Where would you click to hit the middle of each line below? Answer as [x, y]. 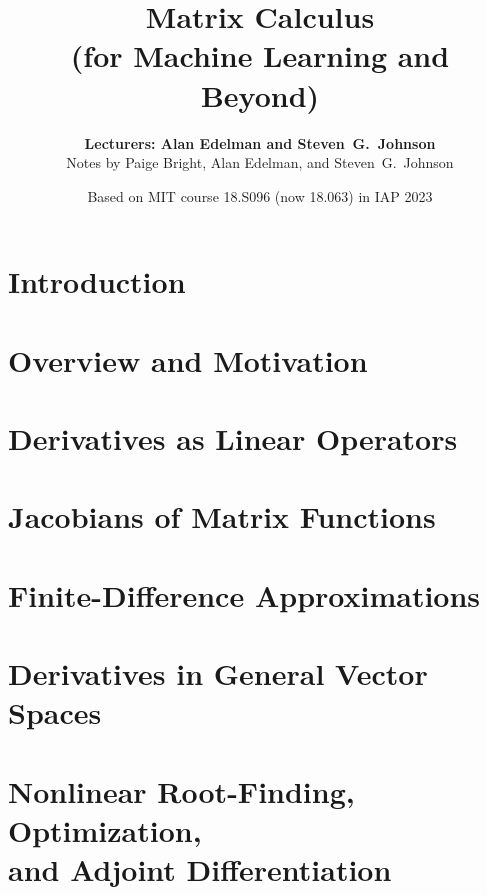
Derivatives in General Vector [218, 673]
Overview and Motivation [188, 359]
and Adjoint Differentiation [200, 869]
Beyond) [260, 94]
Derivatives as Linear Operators [233, 438]
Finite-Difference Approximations [244, 594]
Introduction [97, 281]
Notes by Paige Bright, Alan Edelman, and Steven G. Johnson [260, 162]
